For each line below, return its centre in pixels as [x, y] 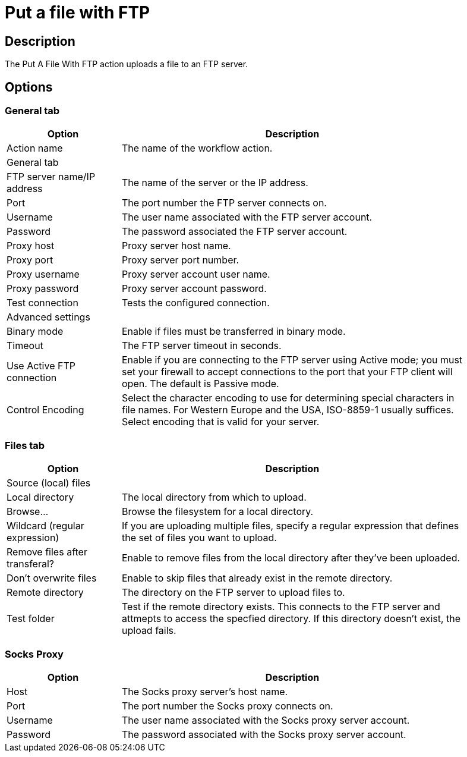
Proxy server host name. [176, 246]
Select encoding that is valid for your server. [221, 422]
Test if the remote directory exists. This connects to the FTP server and [281, 607]
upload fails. [149, 631]
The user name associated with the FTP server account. [247, 217]
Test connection [42, 303]
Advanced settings [48, 317]
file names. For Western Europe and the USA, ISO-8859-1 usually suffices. [288, 410]
